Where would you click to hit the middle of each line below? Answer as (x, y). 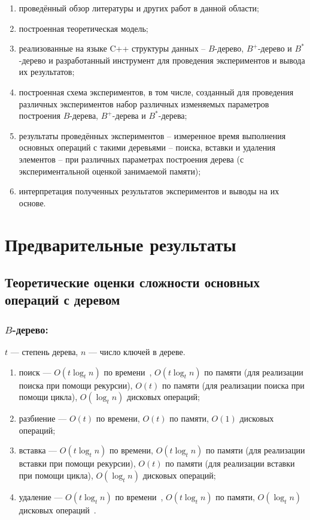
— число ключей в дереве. (137, 352)
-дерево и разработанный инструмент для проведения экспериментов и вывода (162, 60)
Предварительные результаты (121, 244)
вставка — (38, 450)
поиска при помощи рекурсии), (76, 385)
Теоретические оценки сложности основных (132, 282)
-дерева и (129, 115)
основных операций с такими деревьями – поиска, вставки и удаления (147, 147)
